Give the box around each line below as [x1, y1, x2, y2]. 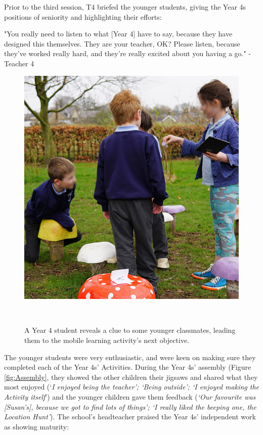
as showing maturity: [4, 421, 69, 431]
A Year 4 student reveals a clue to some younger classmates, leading [24, 325, 236, 335]
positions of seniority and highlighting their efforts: [4, 11, 162, 22]
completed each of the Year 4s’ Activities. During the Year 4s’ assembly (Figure [4, 362, 251, 372]
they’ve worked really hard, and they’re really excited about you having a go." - [4, 48, 251, 59]
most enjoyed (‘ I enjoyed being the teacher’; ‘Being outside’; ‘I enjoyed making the [4, 381, 259, 392]
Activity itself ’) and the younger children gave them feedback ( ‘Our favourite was [4, 391, 256, 402]
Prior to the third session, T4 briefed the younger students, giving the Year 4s [4, 2, 246, 12]
